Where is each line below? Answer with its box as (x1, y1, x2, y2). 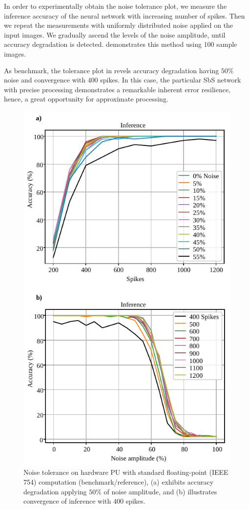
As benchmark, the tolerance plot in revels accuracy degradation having (4, 65, 219, 75)
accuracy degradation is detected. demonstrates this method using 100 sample (4, 39, 237, 49)
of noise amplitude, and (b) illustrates (104, 486, 217, 496)
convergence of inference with (23, 496, 111, 506)
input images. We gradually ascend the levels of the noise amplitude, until (4, 29, 226, 40)
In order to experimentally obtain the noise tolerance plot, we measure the (4, 1, 227, 11)
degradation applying (23, 486, 87, 496)
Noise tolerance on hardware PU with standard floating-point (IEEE (23, 467, 228, 477)
